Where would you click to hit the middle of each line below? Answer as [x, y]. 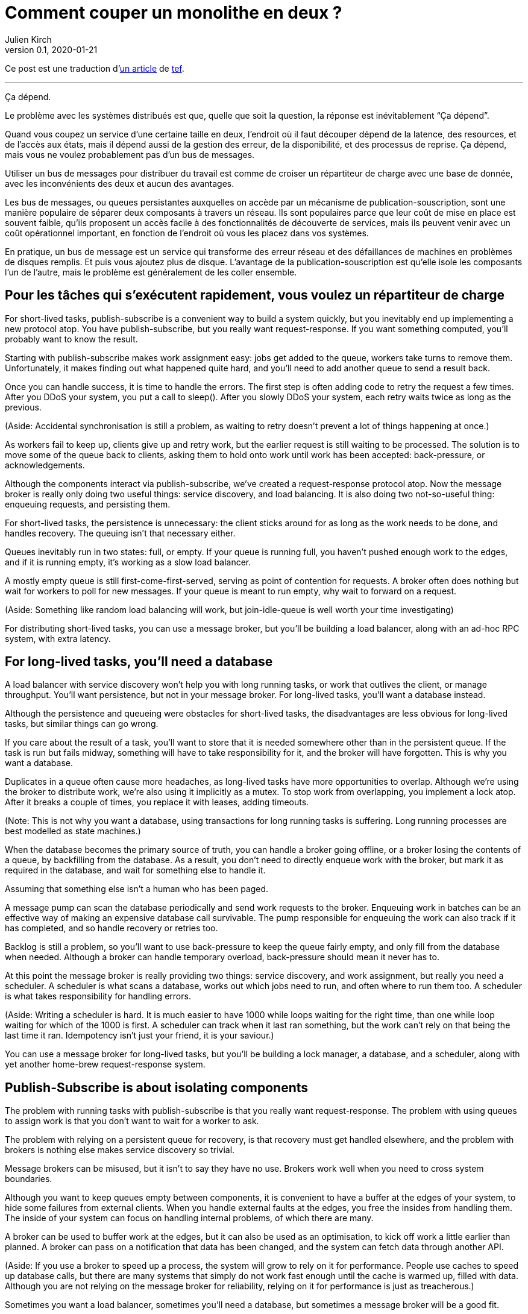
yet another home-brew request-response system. [105, 1064]
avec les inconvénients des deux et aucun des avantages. [120, 183]
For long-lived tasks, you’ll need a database [139, 662]
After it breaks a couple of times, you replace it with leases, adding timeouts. [157, 802]
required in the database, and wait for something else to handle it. [135, 870]
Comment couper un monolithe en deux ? [174, 13]
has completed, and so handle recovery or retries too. [112, 928]
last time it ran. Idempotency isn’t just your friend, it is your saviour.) [140, 1036]
